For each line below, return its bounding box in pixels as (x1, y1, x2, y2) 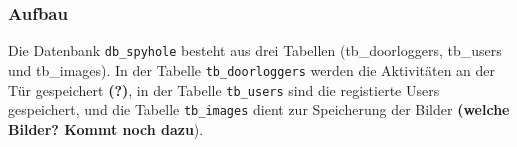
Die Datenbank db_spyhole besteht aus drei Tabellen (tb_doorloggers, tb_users (8, 40, 502, 61)
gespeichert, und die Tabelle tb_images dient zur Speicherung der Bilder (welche (8, 99, 510, 120)
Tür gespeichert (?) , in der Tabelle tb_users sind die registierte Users (8, 79, 440, 100)
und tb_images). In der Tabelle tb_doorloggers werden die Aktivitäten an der (8, 59, 496, 80)
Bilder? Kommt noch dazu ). (8, 118, 204, 139)
